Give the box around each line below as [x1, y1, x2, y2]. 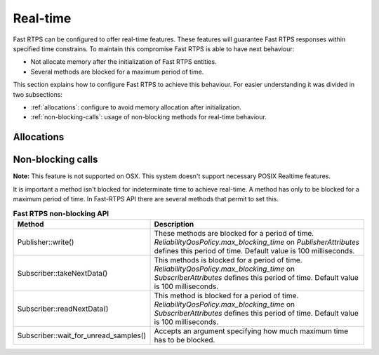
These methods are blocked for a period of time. [154, 228, 314, 238]
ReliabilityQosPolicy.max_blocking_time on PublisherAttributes [154, 237, 360, 247]
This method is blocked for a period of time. [154, 290, 299, 300]
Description [154, 219, 194, 229]
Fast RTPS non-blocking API [13, 208, 109, 218]
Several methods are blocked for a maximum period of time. [30, 67, 204, 76]
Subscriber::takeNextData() [17, 268, 108, 278]
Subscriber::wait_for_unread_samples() [17, 330, 147, 340]
